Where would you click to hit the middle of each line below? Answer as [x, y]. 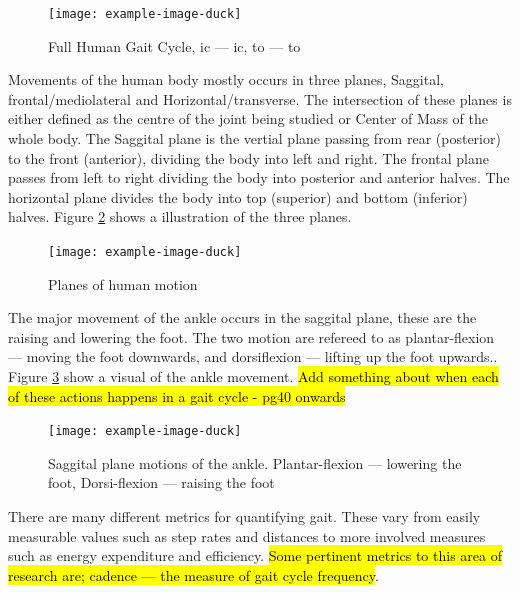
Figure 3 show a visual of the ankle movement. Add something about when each [253, 376]
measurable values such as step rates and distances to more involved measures [247, 535]
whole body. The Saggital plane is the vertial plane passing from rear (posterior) [254, 138]
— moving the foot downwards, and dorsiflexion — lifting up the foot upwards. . [253, 356]
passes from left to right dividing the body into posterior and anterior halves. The [259, 177]
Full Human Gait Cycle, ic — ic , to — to [174, 45]
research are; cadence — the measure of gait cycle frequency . [193, 574]
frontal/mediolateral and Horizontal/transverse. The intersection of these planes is [260, 98]
